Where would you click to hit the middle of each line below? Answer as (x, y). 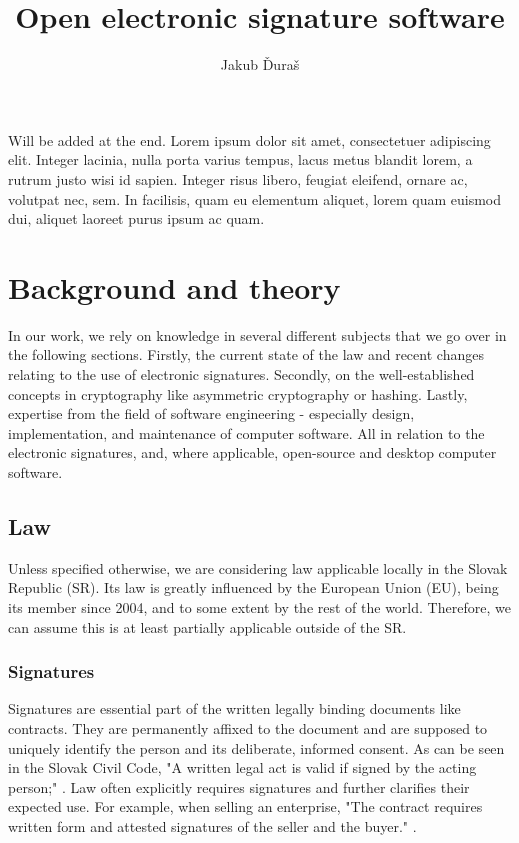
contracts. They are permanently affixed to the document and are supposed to (248, 727)
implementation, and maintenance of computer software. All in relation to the (246, 432)
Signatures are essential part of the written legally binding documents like (234, 708)
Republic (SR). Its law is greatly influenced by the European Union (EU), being (253, 587)
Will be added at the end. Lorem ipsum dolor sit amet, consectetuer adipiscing (249, 139)
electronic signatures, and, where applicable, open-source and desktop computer (252, 452)
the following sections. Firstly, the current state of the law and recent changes (246, 354)
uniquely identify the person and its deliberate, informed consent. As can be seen (256, 747)
